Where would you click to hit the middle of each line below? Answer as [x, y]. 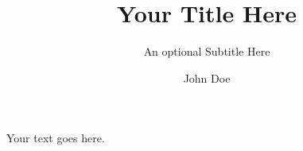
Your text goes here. [56, 138]
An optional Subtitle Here [207, 51]
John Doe [207, 77]
